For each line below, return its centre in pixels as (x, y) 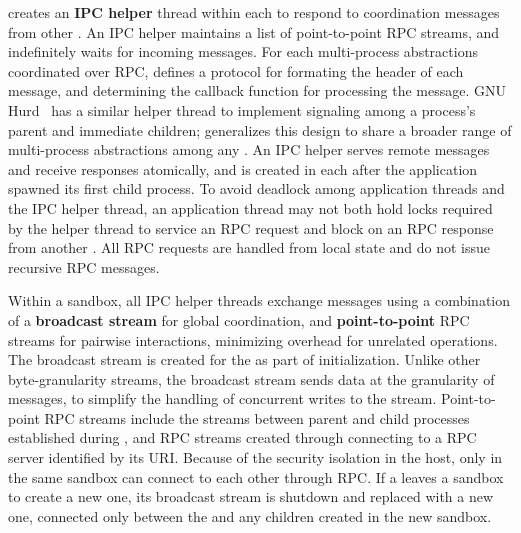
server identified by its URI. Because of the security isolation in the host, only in (255, 457)
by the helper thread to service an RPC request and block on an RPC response (251, 227)
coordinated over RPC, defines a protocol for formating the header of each (236, 70)
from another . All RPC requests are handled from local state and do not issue (249, 247)
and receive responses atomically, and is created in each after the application (243, 168)
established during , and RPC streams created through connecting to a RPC (242, 437)
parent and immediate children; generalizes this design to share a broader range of (260, 129)
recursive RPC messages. (84, 266)
